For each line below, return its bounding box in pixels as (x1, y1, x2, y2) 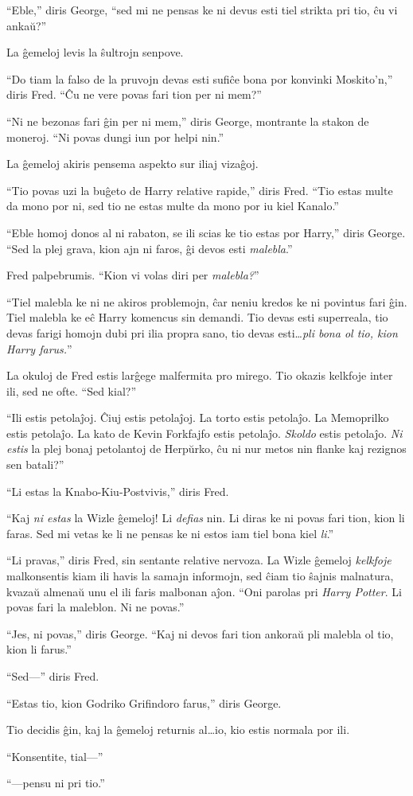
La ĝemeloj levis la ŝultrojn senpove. (6, 44, 184, 60)
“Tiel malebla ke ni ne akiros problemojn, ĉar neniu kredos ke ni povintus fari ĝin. (6, 293, 407, 310)
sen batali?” (6, 456, 64, 473)
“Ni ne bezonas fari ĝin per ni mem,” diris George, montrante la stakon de (6, 112, 369, 129)
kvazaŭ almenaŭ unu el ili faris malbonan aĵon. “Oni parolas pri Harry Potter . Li (6, 583, 402, 599)
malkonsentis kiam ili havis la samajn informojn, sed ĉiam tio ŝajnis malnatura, (6, 568, 394, 584)
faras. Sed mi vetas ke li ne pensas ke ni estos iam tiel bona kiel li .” (6, 525, 334, 541)
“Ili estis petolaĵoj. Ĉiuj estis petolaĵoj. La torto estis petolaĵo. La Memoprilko (6, 409, 389, 426)
